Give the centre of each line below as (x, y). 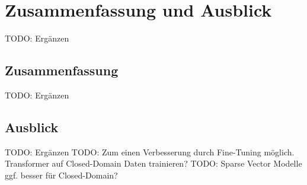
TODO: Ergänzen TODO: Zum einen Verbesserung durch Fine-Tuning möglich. (150, 151)
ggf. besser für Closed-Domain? (61, 175)
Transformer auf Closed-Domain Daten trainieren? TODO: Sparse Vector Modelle (153, 163)
